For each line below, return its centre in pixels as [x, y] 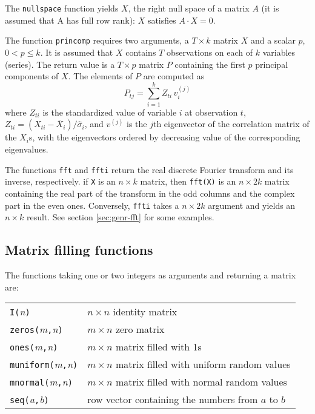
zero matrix [140, 329]
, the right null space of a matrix [189, 8]
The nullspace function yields [62, 8]
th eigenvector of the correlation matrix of [231, 124]
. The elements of [100, 76]
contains [141, 52]
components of [32, 76]
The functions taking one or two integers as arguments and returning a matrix [151, 274]
